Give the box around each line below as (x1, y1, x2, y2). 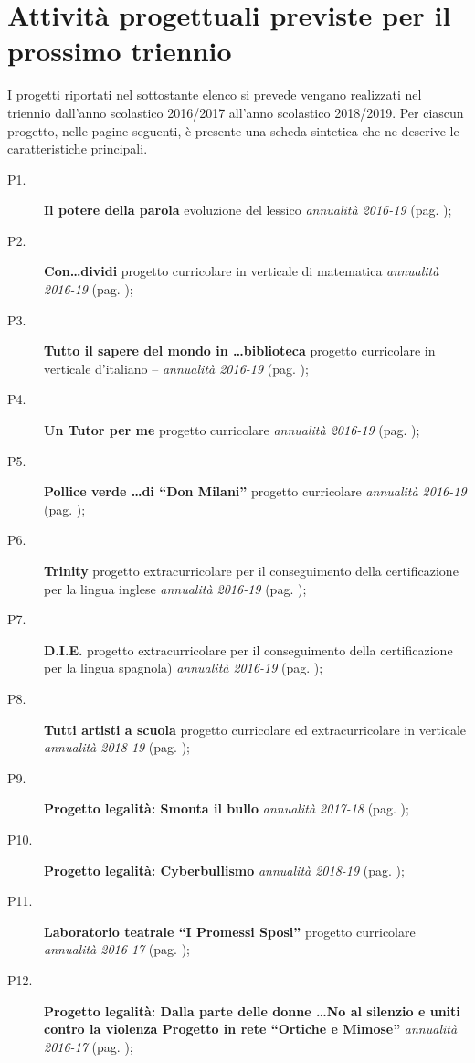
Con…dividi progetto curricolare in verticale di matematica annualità (44, 261, 439, 281)
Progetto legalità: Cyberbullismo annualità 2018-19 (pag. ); (44, 860, 405, 879)
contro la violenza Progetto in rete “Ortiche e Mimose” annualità (44, 1019, 458, 1038)
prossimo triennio (7, 32, 232, 69)
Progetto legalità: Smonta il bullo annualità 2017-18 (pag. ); (44, 799, 409, 818)
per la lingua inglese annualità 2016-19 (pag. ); (44, 579, 307, 598)
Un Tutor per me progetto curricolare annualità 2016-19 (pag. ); (44, 420, 420, 440)
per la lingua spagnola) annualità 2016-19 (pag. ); (44, 658, 323, 677)
